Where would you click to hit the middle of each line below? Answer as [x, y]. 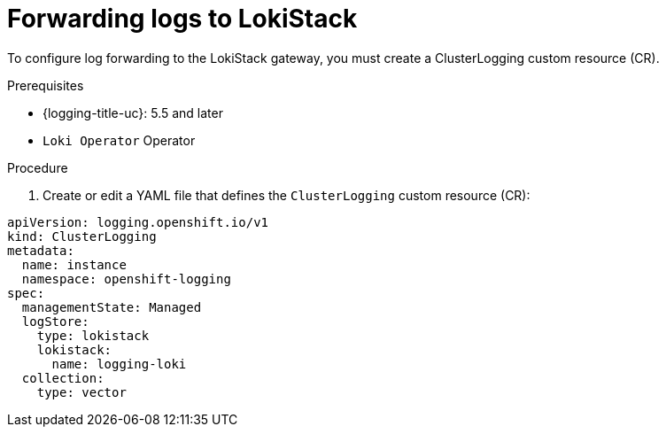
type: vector [81, 392]
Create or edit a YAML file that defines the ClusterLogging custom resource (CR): [287, 195]
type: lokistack [93, 335]
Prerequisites [46, 85]
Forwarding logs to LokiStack [182, 19]
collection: [63, 378]
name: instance [74, 264]
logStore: [55, 321]
